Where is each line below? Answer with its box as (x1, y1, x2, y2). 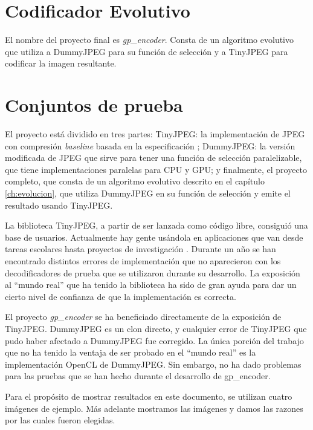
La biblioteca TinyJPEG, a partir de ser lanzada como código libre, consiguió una (5, 219, 308, 232)
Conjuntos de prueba (5, 93, 183, 117)
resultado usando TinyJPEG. (5, 198, 113, 211)
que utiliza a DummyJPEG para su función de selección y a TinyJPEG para (5, 45, 288, 57)
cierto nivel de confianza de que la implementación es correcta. (5, 290, 236, 302)
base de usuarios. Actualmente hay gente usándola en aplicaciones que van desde (5, 230, 303, 243)
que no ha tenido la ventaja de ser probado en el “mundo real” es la (5, 346, 256, 359)
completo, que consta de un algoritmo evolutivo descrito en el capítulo (5, 175, 265, 187)
